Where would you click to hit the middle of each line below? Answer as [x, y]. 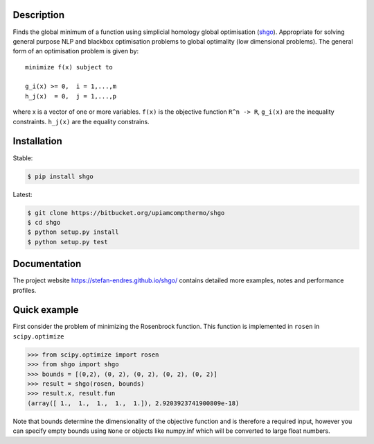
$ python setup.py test [68, 242]
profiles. [25, 290]
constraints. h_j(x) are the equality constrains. [81, 121]
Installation [37, 141]
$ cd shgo [44, 222]
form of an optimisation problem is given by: [76, 51]
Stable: [23, 158]
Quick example [46, 310]
